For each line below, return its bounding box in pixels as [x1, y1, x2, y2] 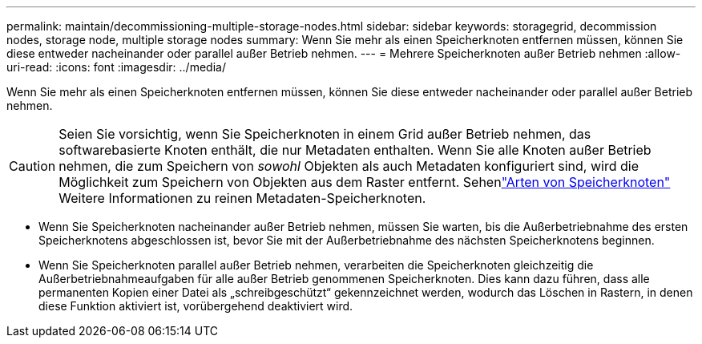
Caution [9, 158, 56, 174]
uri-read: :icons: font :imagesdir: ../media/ [6, 60, 226, 74]
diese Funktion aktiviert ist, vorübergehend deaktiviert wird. [38, 299, 353, 313]
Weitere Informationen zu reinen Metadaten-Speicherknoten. [58, 190, 426, 206]
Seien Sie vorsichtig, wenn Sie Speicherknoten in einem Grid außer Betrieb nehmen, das [58, 126, 591, 142]
